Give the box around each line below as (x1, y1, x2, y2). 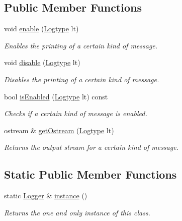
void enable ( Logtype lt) (4, 23, 79, 34)
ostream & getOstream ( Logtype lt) (4, 125, 114, 135)
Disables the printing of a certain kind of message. (4, 74, 159, 84)
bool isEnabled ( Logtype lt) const (4, 91, 108, 101)
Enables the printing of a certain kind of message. (4, 40, 158, 50)
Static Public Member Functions (4, 167, 177, 182)
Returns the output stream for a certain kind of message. (4, 142, 178, 152)
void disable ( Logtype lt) (4, 57, 80, 68)
